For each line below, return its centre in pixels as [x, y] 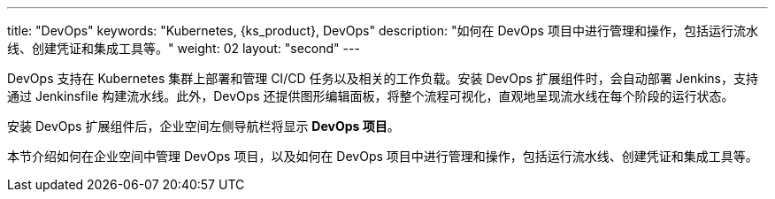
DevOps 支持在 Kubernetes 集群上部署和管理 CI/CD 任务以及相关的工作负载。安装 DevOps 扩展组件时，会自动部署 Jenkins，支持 [383, 78]
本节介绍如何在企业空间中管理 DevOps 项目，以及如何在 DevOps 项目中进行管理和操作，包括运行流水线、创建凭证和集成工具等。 [383, 156]
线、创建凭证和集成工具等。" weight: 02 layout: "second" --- [184, 48]
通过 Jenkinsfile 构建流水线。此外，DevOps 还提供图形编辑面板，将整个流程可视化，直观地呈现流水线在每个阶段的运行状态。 [371, 96]
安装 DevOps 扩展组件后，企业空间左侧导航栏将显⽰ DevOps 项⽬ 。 [203, 126]
